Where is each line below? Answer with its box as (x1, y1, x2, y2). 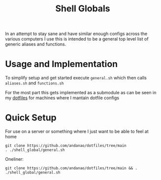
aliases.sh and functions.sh (5, 80, 64, 86)
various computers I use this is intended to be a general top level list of (5, 36, 149, 42)
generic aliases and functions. (5, 41, 66, 47)
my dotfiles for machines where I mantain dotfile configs (5, 95, 120, 101)
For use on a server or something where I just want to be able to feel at (5, 129, 149, 135)
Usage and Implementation (5, 59, 118, 70)
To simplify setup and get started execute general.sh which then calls (5, 75, 147, 81)
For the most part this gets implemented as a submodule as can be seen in (5, 90, 157, 96)
